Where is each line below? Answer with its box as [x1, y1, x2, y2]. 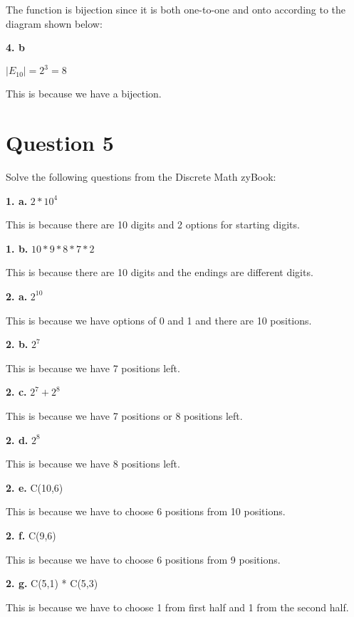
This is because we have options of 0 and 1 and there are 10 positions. [6, 312, 312, 327]
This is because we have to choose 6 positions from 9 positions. [6, 552, 281, 566]
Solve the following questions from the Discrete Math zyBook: [6, 169, 276, 184]
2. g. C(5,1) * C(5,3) [6, 576, 98, 591]
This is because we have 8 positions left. [6, 456, 180, 471]
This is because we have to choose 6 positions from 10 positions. [6, 504, 286, 519]
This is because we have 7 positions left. [6, 360, 180, 375]
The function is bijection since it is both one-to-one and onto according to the [6, 2, 346, 16]
